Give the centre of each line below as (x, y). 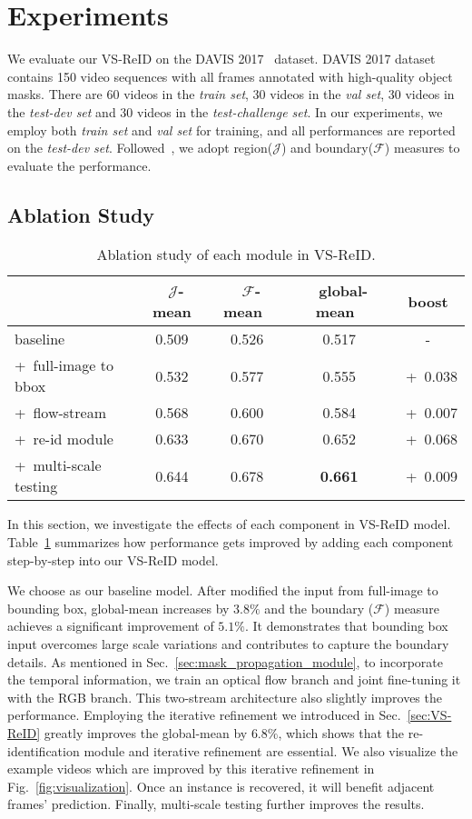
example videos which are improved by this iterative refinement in (191, 769)
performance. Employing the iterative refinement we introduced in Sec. (204, 715)
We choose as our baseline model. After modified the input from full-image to (223, 590)
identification (44, 750)
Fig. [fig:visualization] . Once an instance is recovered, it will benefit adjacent (221, 786)
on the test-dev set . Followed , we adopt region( (140, 148)
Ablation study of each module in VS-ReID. (236, 255)
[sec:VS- (429, 715)
